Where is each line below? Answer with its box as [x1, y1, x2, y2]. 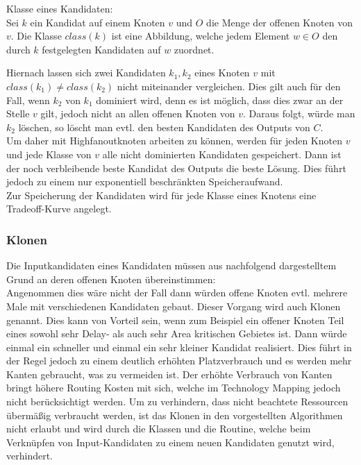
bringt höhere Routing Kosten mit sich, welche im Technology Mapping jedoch [6, 380, 341, 395]
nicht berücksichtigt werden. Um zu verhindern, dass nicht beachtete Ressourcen [6, 394, 349, 409]
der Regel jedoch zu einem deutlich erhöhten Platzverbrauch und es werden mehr [6, 353, 352, 368]
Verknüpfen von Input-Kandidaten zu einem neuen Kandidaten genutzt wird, [6, 434, 335, 449]
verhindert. [6, 448, 53, 463]
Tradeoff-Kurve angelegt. [6, 201, 112, 216]
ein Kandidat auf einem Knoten [30, 15, 165, 29]
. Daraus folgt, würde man [243, 106, 355, 121]
